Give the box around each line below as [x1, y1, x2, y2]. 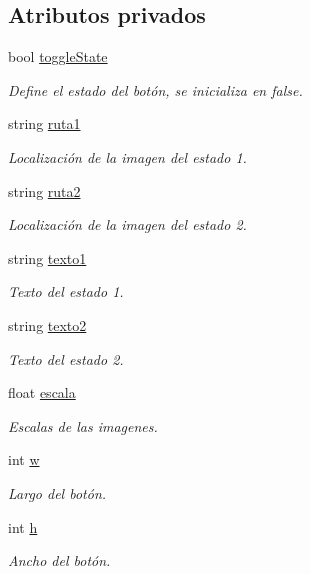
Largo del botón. [8, 482, 107, 503]
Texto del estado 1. [8, 281, 124, 302]
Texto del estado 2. [8, 348, 124, 369]
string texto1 [8, 247, 87, 268]
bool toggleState [8, 46, 108, 67]
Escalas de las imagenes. [8, 415, 158, 436]
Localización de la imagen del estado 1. [8, 146, 247, 167]
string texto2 [8, 314, 87, 335]
